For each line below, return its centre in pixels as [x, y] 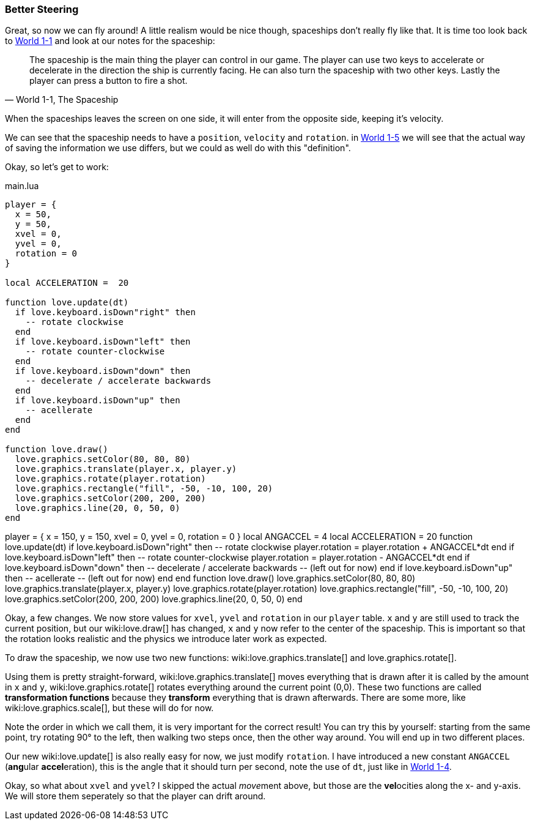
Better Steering [42, 9]
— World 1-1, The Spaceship [62, 100]
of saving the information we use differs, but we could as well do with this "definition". [178, 148]
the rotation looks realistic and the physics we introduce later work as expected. [166, 639]
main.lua [22, 186]
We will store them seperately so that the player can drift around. [135, 796]
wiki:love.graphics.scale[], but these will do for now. [109, 708]
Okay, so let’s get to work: [57, 167]
